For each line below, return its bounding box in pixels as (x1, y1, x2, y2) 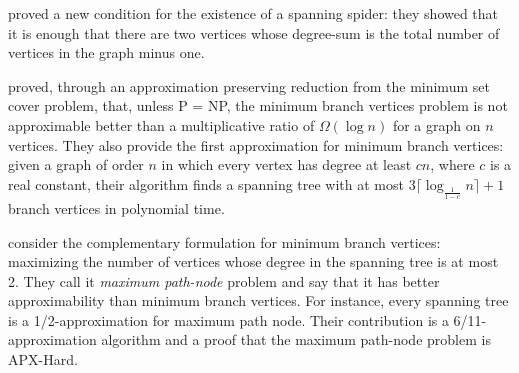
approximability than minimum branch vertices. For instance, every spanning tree (8, 290, 509, 311)
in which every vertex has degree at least (161, 154, 412, 175)
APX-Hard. (8, 349, 78, 370)
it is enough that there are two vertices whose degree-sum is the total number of (8, 22, 500, 43)
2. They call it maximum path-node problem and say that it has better (8, 270, 440, 291)
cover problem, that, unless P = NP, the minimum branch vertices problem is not (8, 95, 508, 116)
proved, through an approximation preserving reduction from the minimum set (8, 75, 490, 96)
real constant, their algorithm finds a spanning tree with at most (8, 173, 404, 194)
